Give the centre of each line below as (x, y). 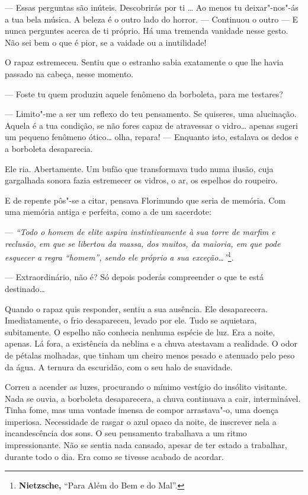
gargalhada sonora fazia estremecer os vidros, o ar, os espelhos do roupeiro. (141, 180)
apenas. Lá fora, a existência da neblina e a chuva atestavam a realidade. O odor (151, 343)
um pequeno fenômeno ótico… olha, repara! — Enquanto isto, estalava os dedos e (152, 137)
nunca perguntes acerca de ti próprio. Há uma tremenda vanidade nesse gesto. (147, 31)
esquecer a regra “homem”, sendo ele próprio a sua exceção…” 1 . (119, 256)
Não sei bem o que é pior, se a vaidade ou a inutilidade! (106, 42)
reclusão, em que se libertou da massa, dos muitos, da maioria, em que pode (143, 243)
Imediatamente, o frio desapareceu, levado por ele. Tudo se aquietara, (131, 320)
